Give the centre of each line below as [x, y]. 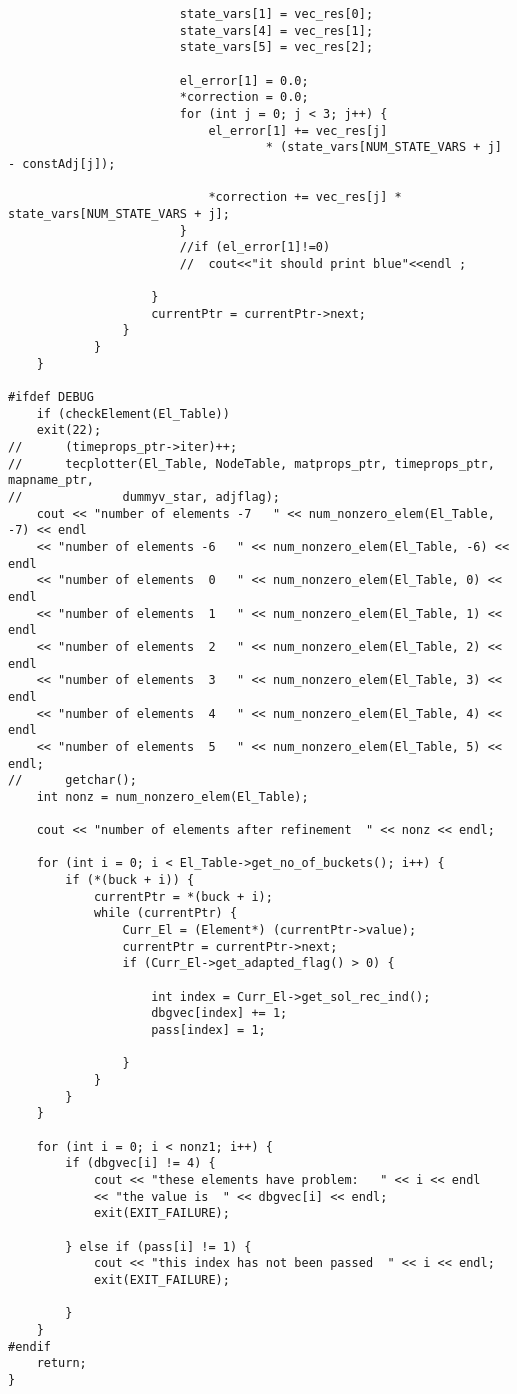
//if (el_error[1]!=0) [255, 247]
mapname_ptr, [51, 480]
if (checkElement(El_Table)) [133, 413]
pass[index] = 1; [208, 1030]
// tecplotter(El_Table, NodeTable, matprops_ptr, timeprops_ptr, [251, 463]
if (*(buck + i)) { [130, 880]
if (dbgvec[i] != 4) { [140, 1163]
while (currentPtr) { [165, 913]
